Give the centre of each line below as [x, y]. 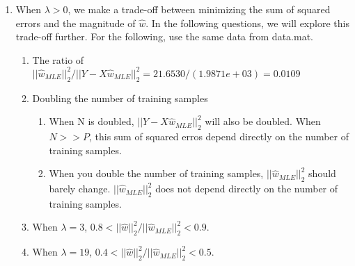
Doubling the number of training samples [120, 98]
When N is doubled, [92, 121]
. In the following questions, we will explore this [247, 23]
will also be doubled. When [263, 121]
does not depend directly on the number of [247, 189]
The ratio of [58, 59]
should [322, 173]
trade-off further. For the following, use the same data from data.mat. [164, 36]
